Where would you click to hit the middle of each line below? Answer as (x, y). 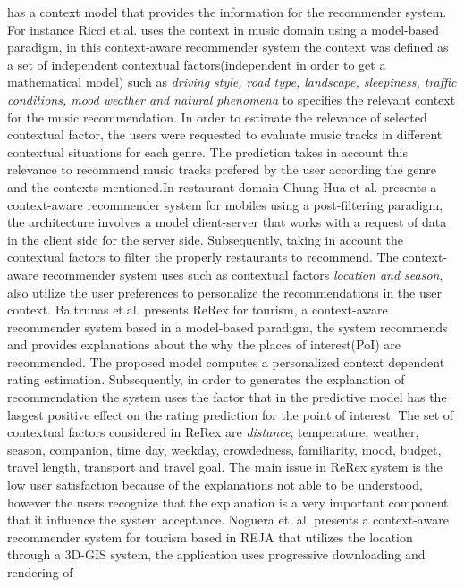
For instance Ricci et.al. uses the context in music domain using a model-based (224, 29)
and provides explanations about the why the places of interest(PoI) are (204, 344)
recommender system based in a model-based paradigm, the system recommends (228, 327)
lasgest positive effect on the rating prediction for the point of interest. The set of (231, 414)
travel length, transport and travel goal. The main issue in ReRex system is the (225, 467)
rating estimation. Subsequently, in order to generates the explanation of (206, 379)
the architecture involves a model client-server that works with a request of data (227, 222)
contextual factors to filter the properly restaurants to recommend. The (203, 257)
